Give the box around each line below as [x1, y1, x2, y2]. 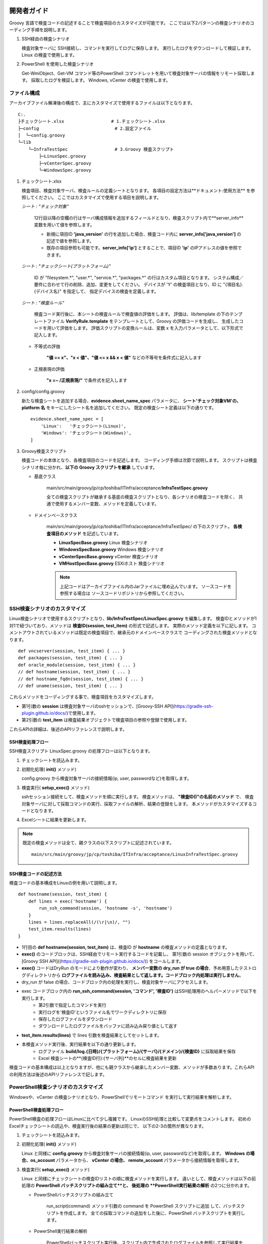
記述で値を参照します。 [46, 238, 94, 244]
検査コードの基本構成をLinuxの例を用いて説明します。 [9, 880, 120, 886]
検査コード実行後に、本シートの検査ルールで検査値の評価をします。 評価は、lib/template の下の [34, 311, 230, 317]
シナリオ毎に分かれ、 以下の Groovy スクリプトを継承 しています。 [21, 464, 157, 470]
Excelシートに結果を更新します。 [21, 817, 89, 823]
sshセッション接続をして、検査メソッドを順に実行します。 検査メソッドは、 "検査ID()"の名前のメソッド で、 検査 [21, 794, 254, 800]
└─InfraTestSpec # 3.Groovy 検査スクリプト [28, 146, 174, 152]
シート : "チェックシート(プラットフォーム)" [21, 263, 111, 269]
